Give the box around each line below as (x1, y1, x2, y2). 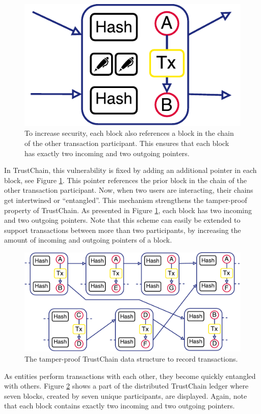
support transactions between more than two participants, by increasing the (4, 224, 241, 235)
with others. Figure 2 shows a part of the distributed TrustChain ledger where (4, 380, 249, 391)
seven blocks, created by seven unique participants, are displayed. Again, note (4, 390, 247, 401)
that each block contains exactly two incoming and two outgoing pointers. (4, 400, 235, 411)
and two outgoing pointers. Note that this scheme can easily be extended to (4, 215, 241, 225)
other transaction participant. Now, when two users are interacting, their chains (4, 185, 253, 195)
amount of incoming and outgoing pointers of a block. (4, 234, 172, 245)
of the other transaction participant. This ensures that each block (24, 138, 229, 149)
